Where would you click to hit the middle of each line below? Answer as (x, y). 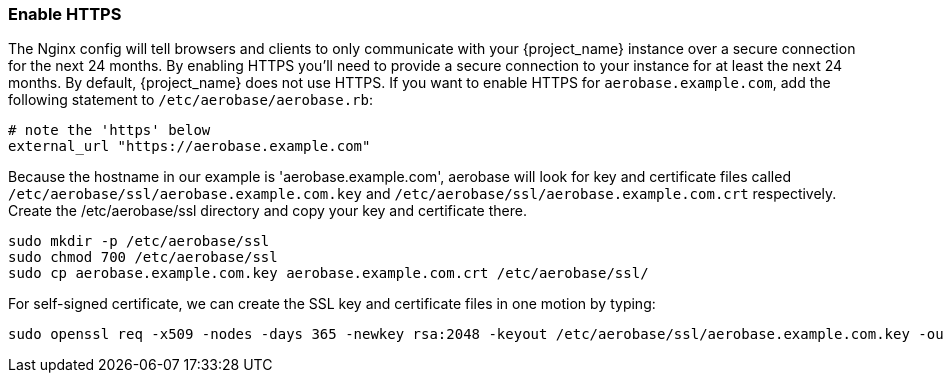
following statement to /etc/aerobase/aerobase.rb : (190, 100)
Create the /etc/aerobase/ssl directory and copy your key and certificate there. (267, 211)
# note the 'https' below (109, 130)
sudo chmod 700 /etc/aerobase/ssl (143, 257)
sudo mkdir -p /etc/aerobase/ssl (139, 241)
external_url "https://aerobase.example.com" (189, 146)
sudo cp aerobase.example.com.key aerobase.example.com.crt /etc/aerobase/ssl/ (328, 273)
